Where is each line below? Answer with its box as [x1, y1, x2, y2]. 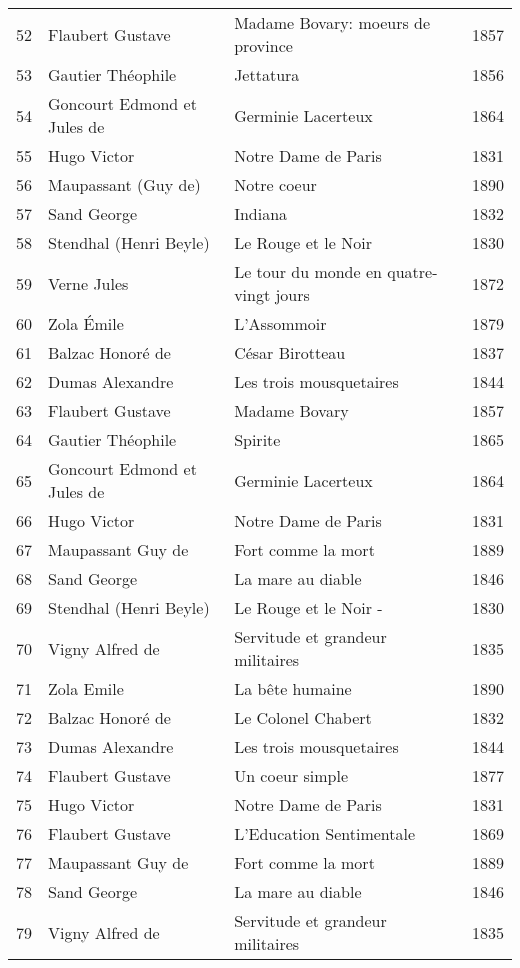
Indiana [234, 202, 288, 225]
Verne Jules [48, 271, 129, 295]
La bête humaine [234, 677, 352, 700]
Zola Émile [48, 312, 124, 335]
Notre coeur [234, 173, 317, 196]
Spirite [234, 428, 281, 451]
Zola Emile [48, 677, 124, 700]
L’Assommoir [234, 312, 327, 335]
